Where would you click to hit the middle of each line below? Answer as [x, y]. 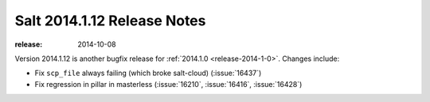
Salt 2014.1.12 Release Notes [110, 21]
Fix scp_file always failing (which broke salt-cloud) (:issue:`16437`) [148, 73]
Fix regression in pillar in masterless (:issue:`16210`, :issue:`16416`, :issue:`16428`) [168, 84]
